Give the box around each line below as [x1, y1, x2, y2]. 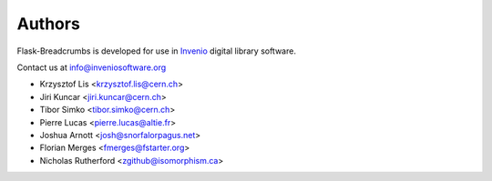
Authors [16, 14, 81, 34]
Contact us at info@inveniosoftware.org [16, 62, 167, 73]
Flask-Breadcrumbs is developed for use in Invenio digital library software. [16, 45, 296, 56]
